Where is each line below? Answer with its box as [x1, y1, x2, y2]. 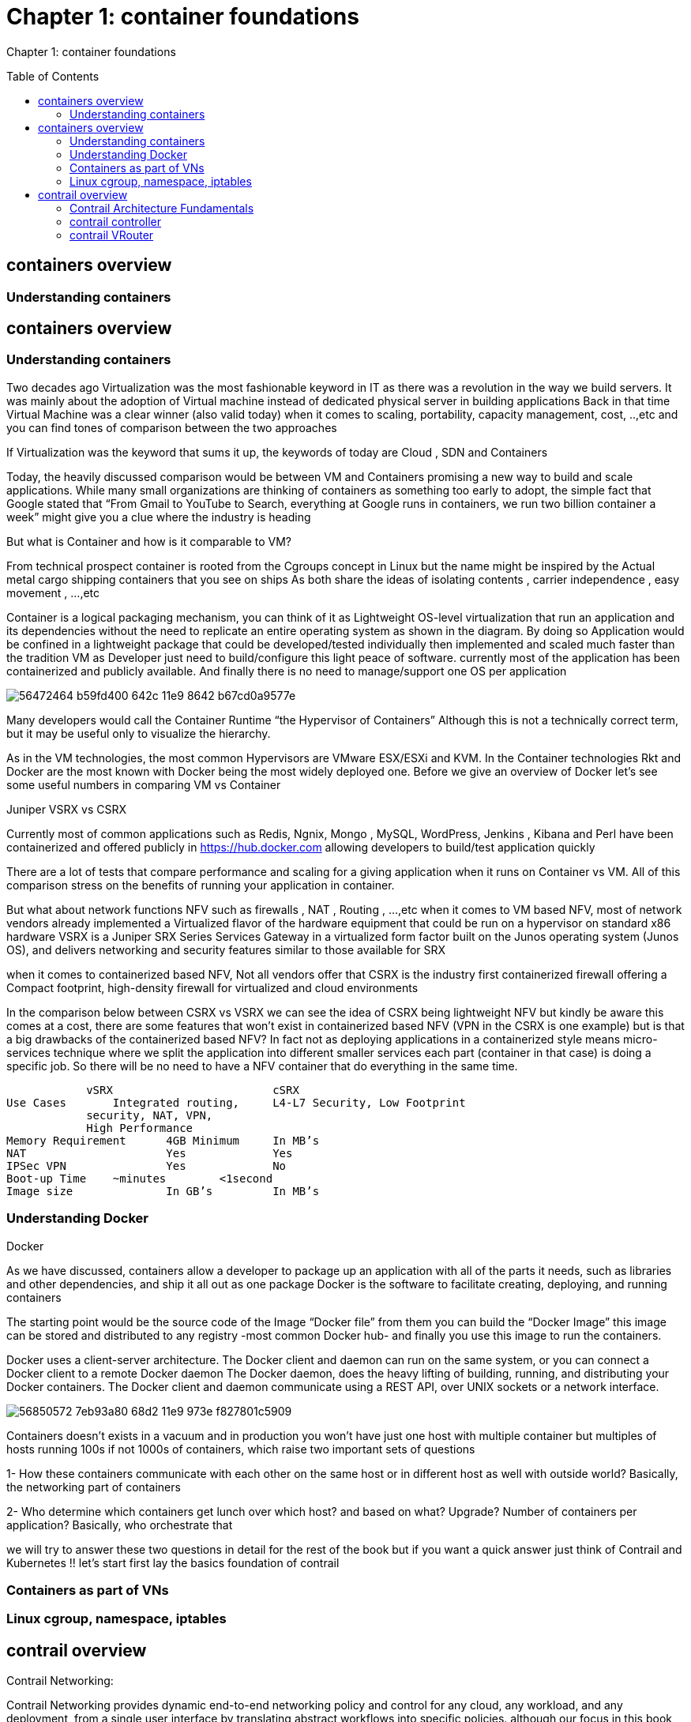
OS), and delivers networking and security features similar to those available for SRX [6, 942, 446, 957]
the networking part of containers [6, 1479, 181, 1494]
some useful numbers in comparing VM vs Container [6, 777, 281, 791]
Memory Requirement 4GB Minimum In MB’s [6, 1134, 320, 1147]
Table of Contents [6, 69, 100, 83]
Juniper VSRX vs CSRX [6, 802, 126, 816]
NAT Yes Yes [6, 1146, 293, 1160]
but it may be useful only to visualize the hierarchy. [6, 726, 271, 740]
